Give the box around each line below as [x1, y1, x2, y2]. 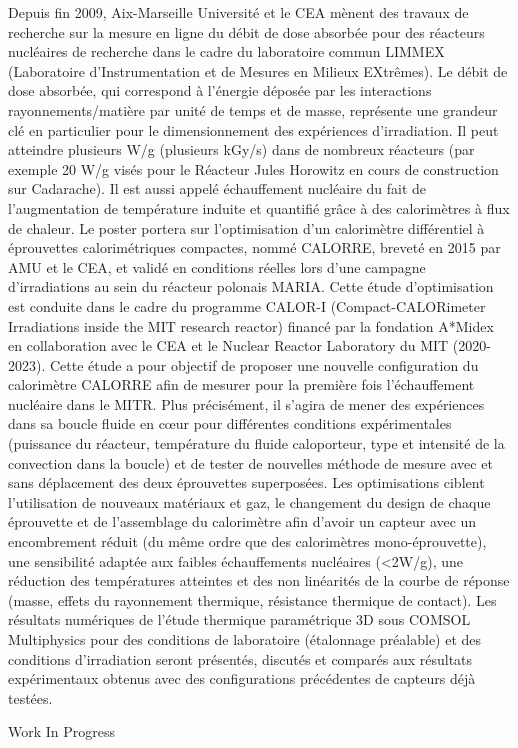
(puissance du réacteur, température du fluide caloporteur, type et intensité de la [8, 433, 505, 454]
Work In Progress [8, 721, 116, 742]
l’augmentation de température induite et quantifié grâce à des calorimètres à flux [8, 197, 510, 218]
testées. [8, 687, 53, 708]
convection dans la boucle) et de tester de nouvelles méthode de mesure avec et [8, 452, 493, 473]
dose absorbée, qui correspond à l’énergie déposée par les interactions [8, 80, 432, 101]
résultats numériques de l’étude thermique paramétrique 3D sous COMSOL [8, 609, 471, 630]
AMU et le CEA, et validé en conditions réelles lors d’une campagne [8, 256, 426, 277]
